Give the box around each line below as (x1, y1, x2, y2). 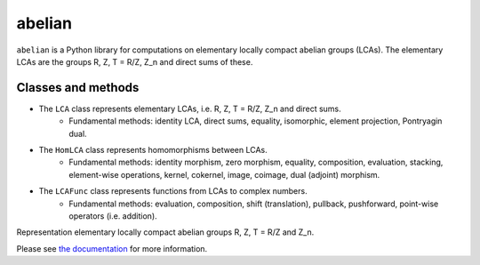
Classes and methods (16, 80, 140, 95)
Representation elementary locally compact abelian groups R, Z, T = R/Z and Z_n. (16, 227, 315, 237)
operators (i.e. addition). (68, 210, 157, 221)
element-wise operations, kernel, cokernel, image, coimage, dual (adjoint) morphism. (68, 169, 380, 180)
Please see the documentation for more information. (16, 243, 208, 253)
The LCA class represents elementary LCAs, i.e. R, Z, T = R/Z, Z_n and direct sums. (38, 103, 341, 114)
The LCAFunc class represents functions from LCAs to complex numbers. (38, 186, 308, 197)
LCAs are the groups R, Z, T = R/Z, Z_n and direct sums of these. (16, 56, 253, 67)
